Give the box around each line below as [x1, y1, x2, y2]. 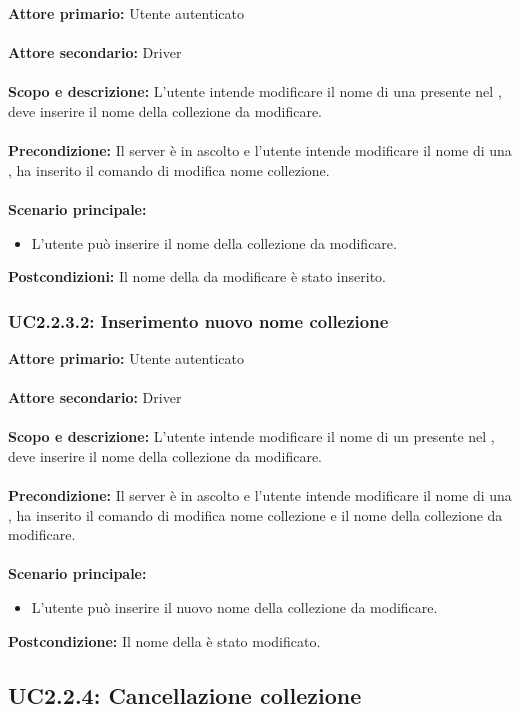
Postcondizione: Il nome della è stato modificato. [8, 630, 321, 651]
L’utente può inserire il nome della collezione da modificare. [31, 232, 397, 253]
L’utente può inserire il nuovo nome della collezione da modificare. [31, 597, 438, 618]
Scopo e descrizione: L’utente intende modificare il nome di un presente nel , [8, 426, 495, 447]
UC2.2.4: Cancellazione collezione [8, 679, 362, 710]
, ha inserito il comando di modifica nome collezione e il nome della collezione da [8, 504, 503, 525]
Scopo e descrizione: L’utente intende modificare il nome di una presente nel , [8, 81, 502, 102]
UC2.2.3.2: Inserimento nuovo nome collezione [8, 308, 389, 333]
